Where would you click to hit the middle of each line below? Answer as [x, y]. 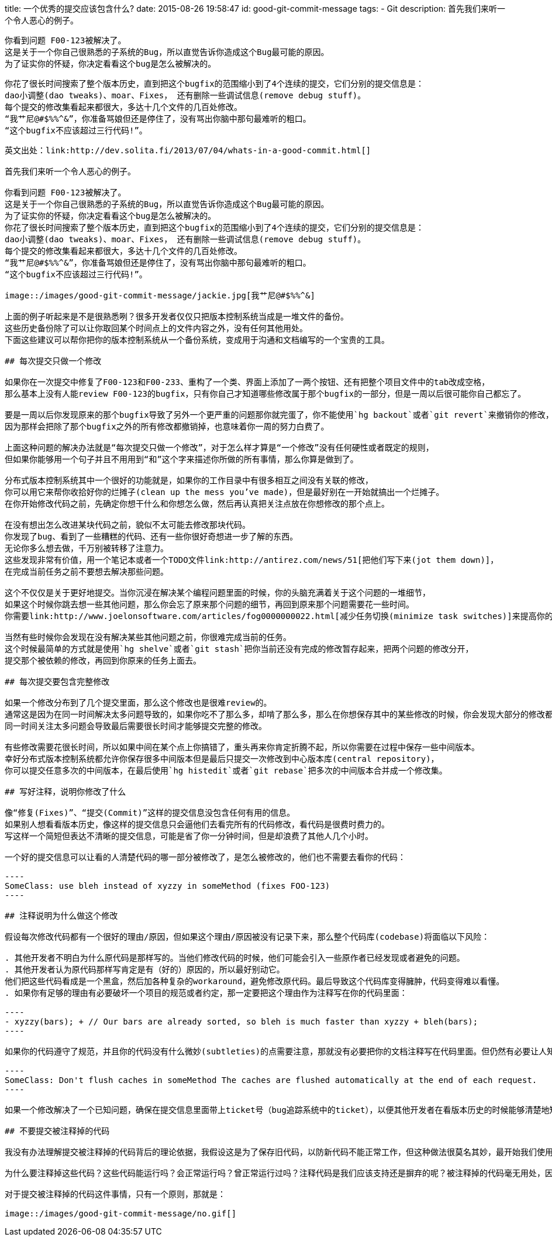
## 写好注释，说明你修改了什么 [65, 792]
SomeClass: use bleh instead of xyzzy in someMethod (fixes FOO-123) [168, 886]
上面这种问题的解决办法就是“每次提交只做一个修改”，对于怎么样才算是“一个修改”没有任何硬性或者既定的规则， [219, 448]
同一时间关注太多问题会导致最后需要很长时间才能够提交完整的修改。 [136, 726]
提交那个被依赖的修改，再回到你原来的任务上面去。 [103, 661]
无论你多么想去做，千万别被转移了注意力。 [87, 548]
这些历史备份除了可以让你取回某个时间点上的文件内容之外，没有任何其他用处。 [156, 328]
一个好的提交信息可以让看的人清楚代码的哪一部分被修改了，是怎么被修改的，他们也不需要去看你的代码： [205, 857]
